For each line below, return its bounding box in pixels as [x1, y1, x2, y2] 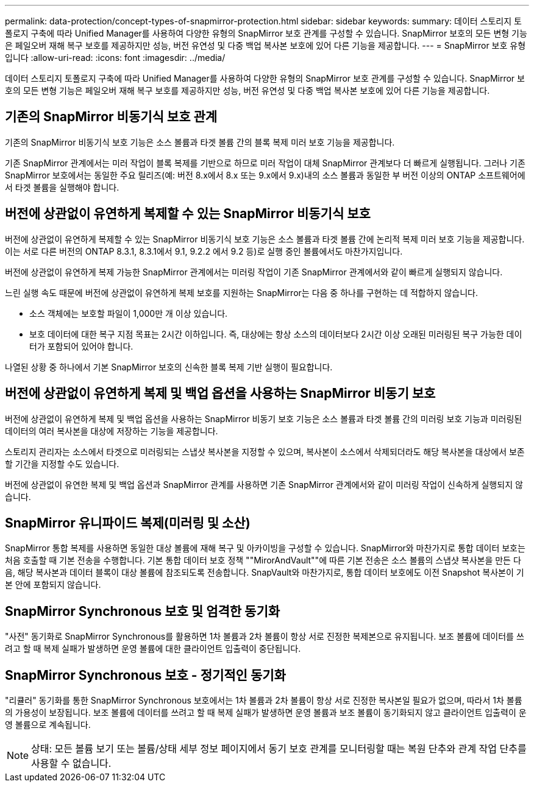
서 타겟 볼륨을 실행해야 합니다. [5, 182, 119, 192]
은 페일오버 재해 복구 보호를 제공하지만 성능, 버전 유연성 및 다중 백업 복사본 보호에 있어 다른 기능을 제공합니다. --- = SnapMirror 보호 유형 [5, 40, 526, 51]
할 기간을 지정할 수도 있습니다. [5, 458, 119, 469]
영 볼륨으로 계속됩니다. [5, 719, 91, 730]
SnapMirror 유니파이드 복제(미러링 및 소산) [5, 515, 251, 531]
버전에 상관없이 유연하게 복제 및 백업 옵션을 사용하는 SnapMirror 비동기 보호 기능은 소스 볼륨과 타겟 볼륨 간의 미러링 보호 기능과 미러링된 [5, 413, 522, 424]
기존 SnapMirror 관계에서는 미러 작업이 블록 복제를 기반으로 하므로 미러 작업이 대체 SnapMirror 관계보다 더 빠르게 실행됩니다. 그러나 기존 [5, 157, 525, 168]
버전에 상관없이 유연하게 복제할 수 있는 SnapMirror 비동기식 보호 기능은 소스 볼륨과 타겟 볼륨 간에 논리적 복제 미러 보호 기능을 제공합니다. [5, 233, 525, 244]
